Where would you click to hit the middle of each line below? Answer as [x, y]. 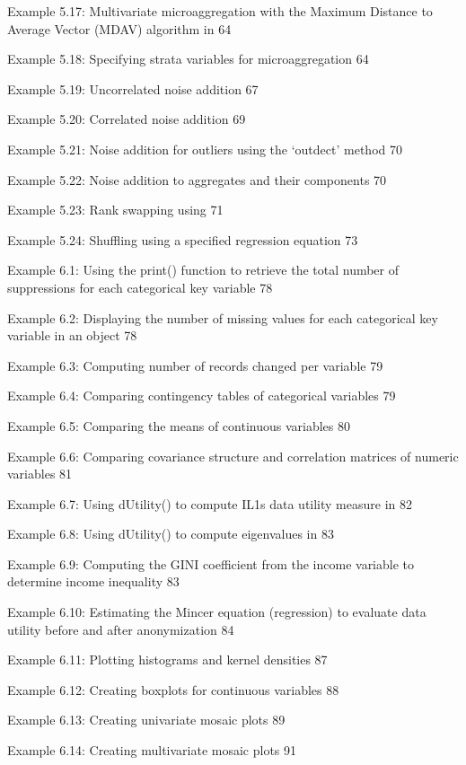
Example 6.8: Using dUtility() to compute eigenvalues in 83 [171, 534]
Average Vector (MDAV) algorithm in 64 [119, 28]
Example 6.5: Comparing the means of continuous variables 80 [179, 425]
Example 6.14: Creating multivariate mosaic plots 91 [152, 750]
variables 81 [40, 474]
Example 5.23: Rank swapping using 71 [115, 210]
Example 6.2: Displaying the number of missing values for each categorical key [223, 317]
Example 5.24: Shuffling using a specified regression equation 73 [183, 239]
